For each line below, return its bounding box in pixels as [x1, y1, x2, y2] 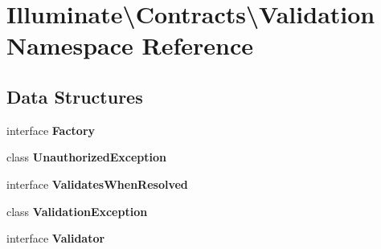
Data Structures [6, 84, 143, 108]
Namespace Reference [6, 29, 253, 62]
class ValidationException [6, 202, 148, 219]
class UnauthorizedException [6, 149, 167, 165]
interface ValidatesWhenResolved [6, 175, 188, 192]
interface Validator [6, 230, 105, 247]
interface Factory [6, 121, 96, 138]
